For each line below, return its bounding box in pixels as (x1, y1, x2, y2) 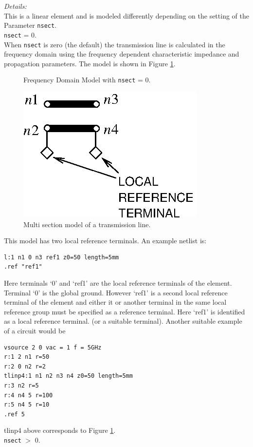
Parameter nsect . (4, 20, 57, 30)
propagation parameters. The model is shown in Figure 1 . (4, 58, 176, 68)
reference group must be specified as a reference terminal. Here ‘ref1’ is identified (4, 306, 245, 316)
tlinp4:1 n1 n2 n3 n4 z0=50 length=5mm (4, 372, 133, 380)
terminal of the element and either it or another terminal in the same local (4, 297, 227, 307)
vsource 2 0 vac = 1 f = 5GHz (4, 344, 102, 351)
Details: (4, 1, 27, 11)
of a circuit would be (4, 325, 66, 335)
